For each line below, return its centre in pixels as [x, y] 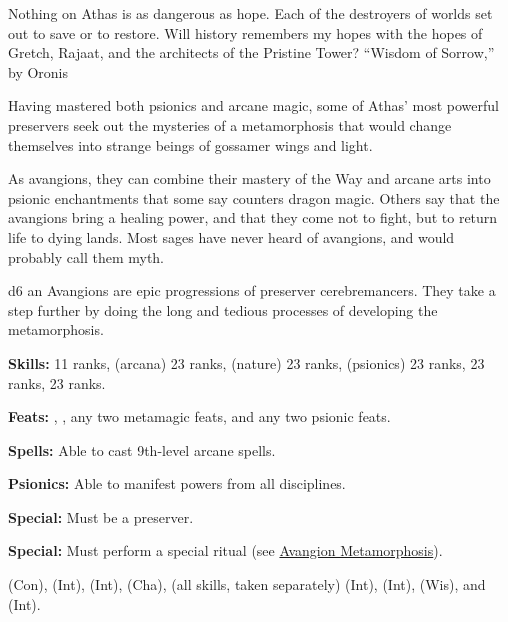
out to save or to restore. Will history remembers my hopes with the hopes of [245, 32]
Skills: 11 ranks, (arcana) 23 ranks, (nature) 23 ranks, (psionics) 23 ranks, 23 [246, 362]
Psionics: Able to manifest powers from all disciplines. [177, 483]
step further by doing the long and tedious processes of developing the [223, 309]
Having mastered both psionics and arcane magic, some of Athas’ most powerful [253, 105]
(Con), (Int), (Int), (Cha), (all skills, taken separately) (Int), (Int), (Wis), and [247, 584]
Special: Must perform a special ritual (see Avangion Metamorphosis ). [225, 550]
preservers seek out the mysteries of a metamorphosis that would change [230, 124]
